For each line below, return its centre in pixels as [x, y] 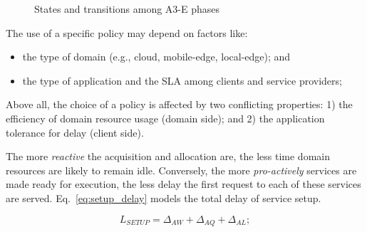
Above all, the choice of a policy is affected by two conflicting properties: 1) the [179, 104]
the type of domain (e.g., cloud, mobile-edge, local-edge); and [156, 57]
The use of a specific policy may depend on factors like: [127, 32]
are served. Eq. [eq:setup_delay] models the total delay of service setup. [164, 197]
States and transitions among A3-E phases [127, 9]
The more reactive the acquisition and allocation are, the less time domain [168, 156]
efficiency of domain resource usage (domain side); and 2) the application [165, 118]
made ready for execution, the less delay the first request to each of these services [183, 184]
